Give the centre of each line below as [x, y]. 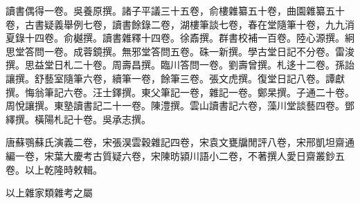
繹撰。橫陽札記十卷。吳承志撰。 [78, 119]
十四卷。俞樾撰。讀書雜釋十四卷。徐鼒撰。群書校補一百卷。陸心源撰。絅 [189, 38]
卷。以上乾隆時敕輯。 [54, 169]
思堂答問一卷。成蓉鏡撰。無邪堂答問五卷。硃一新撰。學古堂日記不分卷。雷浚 [180, 51]
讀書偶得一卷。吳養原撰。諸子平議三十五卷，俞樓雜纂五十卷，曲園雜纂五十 [175, 10]
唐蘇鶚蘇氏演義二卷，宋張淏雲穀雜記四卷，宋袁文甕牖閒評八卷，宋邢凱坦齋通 [180, 142]
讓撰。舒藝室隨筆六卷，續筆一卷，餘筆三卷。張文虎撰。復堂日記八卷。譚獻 [175, 78]
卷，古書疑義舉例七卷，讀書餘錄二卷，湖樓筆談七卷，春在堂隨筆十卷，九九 [175, 24]
